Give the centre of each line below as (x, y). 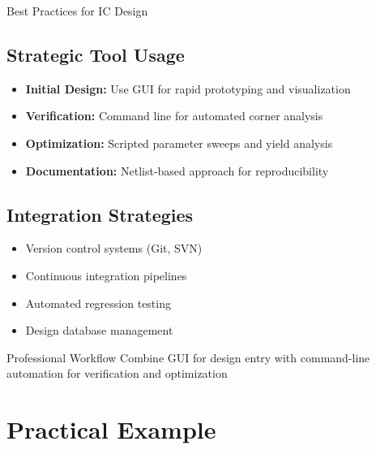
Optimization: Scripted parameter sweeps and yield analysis (179, 143)
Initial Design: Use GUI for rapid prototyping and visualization (188, 88)
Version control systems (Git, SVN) (114, 248)
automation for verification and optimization (117, 373)
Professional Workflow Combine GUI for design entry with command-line (188, 357)
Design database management (99, 330)
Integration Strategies (100, 214)
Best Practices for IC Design (77, 11)
